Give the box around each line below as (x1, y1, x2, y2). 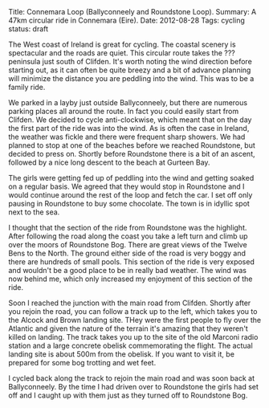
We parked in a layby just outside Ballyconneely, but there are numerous (8, 98, 247, 107)
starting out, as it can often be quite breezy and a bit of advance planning (8, 65, 251, 75)
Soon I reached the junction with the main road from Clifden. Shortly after (8, 298, 251, 308)
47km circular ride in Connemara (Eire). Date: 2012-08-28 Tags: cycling (8, 15, 245, 25)
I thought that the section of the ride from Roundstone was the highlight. (8, 223, 247, 232)
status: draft (8, 24, 49, 34)
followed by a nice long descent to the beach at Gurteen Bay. (8, 157, 210, 167)
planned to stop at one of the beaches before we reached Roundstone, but (8, 141, 255, 150)
